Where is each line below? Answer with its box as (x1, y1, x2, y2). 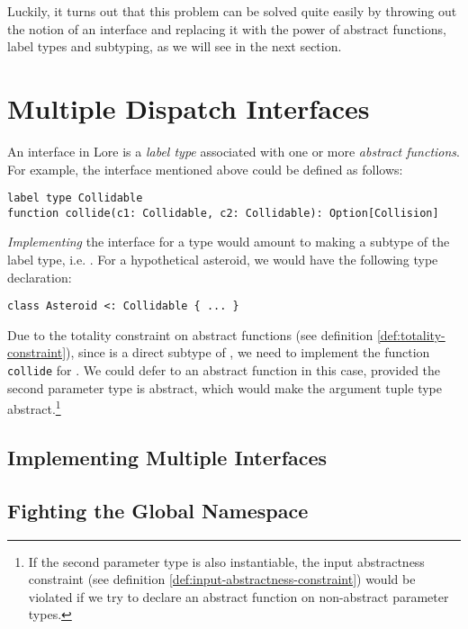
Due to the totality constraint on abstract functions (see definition (7, 325, 373, 344)
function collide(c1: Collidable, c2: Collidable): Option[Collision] (7, 206, 439, 220)
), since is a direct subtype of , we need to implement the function (66, 343, 430, 362)
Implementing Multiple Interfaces (7, 443, 328, 471)
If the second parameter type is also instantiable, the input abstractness (28, 552, 425, 571)
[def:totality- (376, 325, 445, 344)
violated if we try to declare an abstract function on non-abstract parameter (28, 587, 449, 606)
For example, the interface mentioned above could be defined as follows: (7, 159, 403, 178)
